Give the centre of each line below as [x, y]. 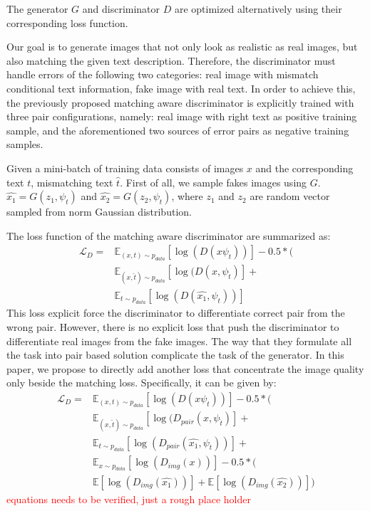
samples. [25, 144]
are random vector [290, 196]
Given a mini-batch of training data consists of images [125, 168]
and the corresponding [304, 168]
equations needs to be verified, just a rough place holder [129, 499]
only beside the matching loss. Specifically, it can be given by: [142, 383]
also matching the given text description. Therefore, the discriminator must [171, 60]
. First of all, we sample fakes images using [214, 182]
